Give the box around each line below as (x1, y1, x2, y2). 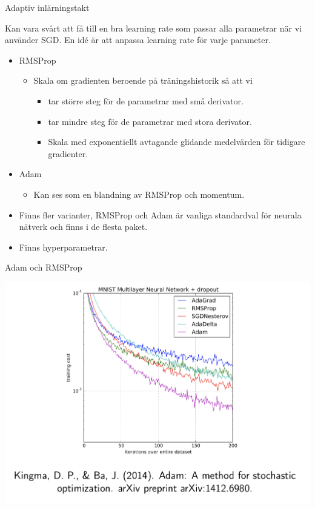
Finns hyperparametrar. (19, 240, 108, 253)
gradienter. (48, 147, 88, 160)
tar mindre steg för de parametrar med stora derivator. (48, 115, 252, 127)
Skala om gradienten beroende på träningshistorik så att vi (33, 74, 253, 87)
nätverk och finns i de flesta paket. (19, 220, 148, 233)
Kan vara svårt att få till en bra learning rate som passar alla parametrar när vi (5, 21, 302, 34)
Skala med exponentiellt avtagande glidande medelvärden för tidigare (48, 135, 305, 148)
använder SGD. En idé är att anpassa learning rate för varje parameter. (5, 33, 271, 46)
